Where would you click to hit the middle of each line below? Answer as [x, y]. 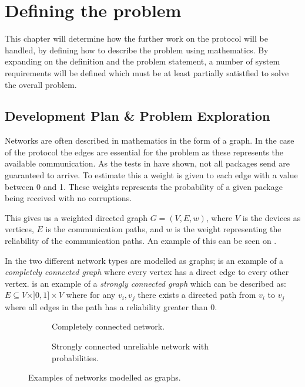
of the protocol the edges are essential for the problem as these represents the [144, 152]
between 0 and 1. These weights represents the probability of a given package [144, 186]
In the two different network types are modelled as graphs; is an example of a [144, 260]
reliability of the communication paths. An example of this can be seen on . [141, 241]
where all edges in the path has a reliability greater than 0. [111, 306]
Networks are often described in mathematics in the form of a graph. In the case [150, 140]
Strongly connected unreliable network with [130, 346]
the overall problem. [41, 84]
